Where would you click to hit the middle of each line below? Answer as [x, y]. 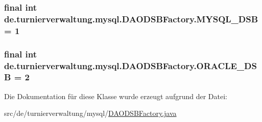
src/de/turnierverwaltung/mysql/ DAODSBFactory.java [90, 113]
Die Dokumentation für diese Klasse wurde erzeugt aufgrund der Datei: [116, 96]
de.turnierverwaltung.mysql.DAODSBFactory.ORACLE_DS [130, 65]
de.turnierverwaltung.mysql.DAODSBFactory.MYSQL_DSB [131, 19]
